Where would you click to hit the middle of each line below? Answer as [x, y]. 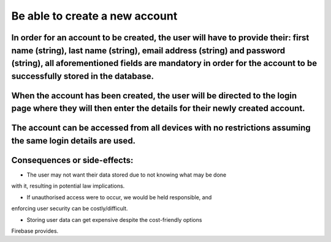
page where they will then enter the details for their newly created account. [158, 108]
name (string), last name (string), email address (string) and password [148, 50]
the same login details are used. [74, 141]
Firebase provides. [35, 231]
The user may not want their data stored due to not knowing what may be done [127, 175]
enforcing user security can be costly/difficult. [70, 208]
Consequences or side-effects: [72, 160]
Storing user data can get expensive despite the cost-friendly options [114, 219]
